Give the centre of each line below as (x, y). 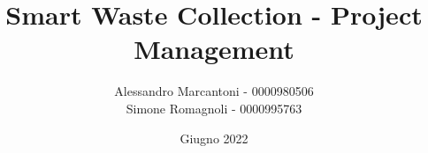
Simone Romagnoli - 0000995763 (214, 108)
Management (214, 49)
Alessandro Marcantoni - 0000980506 (214, 91)
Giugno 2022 (214, 138)
